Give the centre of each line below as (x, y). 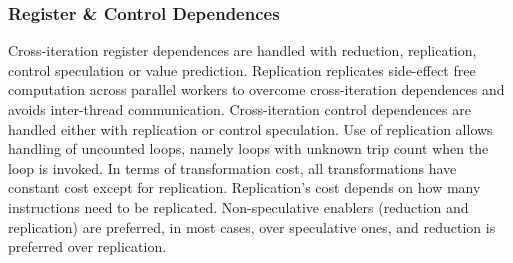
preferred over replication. (87, 246)
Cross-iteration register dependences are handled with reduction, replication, (242, 50)
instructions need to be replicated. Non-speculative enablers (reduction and (238, 206)
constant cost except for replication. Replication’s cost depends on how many (244, 187)
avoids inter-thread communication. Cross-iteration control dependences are (239, 109)
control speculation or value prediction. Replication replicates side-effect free (242, 69)
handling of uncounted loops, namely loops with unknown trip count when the (248, 148)
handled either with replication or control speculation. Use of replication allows (250, 128)
